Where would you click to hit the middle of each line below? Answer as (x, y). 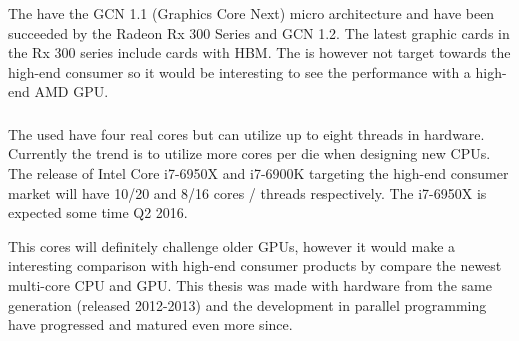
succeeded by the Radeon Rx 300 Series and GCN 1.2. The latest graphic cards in (259, 32)
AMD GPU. (71, 91)
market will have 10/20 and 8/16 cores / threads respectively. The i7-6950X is (247, 192)
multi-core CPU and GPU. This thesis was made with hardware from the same (250, 285)
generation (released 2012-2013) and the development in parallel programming (247, 304)
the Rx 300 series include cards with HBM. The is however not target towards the (259, 52)
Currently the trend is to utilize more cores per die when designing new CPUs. (249, 153)
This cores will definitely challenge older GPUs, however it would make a (232, 245)
